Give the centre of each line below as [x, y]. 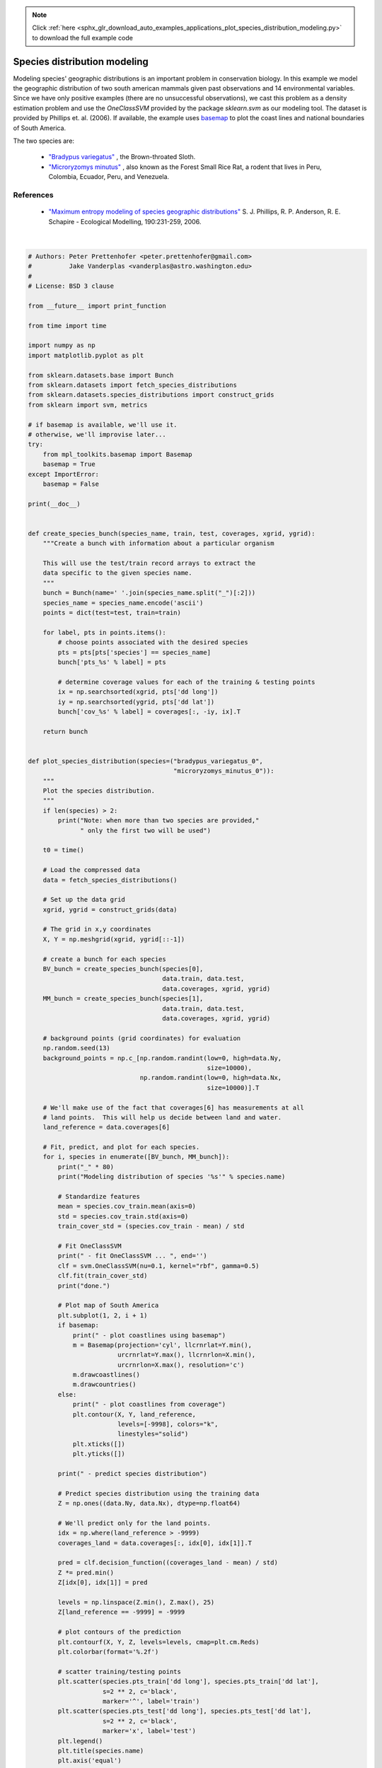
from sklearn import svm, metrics [88, 405]
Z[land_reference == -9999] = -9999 [121, 1612]
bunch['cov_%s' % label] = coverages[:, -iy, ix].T [149, 711]
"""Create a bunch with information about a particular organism [158, 543]
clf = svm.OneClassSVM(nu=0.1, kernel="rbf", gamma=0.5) [158, 1266]
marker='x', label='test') [149, 1731]
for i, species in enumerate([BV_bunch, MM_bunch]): [136, 1157]
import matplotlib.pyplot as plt [86, 355]
